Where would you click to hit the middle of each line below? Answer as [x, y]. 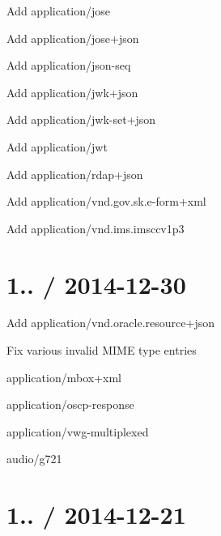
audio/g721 [34, 459]
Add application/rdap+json [75, 174]
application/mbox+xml [64, 377]
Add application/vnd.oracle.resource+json [110, 323]
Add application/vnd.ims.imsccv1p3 [96, 228]
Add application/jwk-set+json [81, 119]
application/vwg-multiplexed [78, 431]
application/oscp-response [70, 404]
